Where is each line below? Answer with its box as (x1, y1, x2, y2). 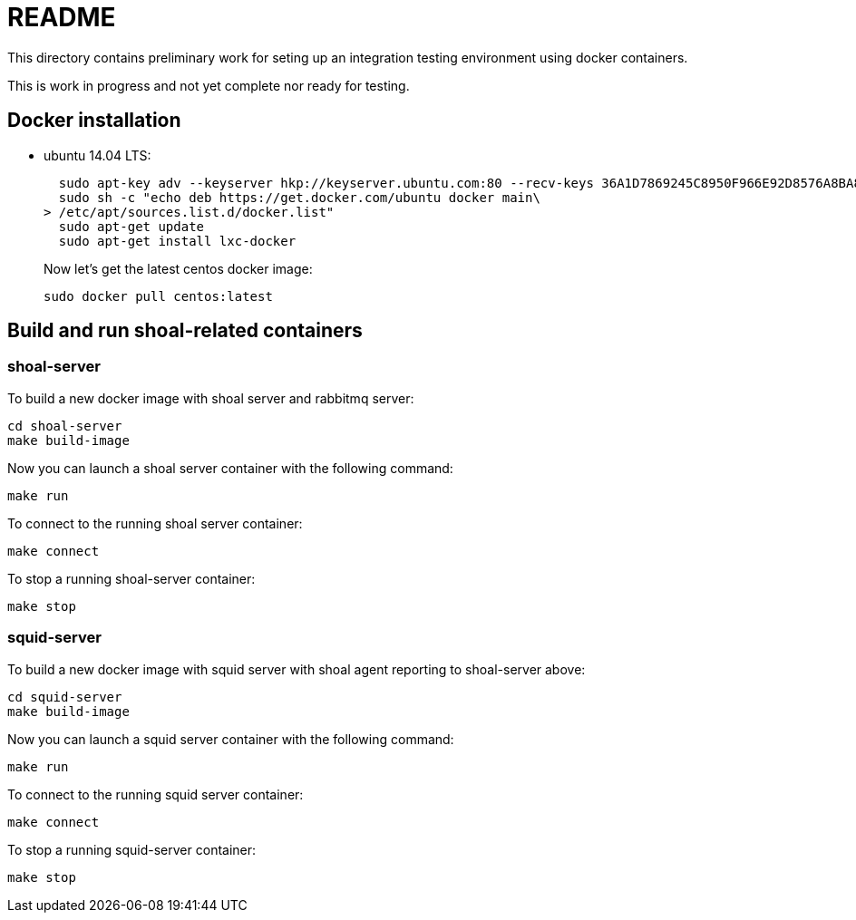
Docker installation (7, 109, 181, 132)
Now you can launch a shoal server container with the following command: (7, 460, 453, 476)
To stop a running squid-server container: (7, 841, 257, 857)
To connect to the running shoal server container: (7, 515, 303, 531)
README (7, 2, 116, 33)
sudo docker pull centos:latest (44, 288, 273, 304)
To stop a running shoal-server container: (7, 570, 256, 586)
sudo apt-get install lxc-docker (58, 233, 297, 248)
